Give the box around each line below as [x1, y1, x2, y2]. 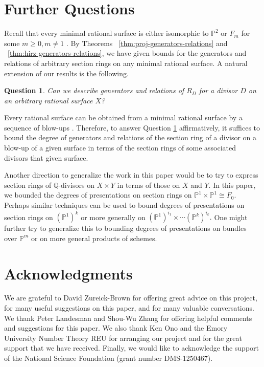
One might [214, 211, 248, 222]
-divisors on [58, 179, 94, 190]
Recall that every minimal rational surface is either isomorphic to [4, 28, 209, 38]
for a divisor [199, 85, 238, 96]
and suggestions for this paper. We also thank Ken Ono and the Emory [4, 322, 228, 333]
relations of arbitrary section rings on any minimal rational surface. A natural [4, 57, 248, 68]
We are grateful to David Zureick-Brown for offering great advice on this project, [4, 292, 257, 303]
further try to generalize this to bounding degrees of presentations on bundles [4, 223, 247, 233]
